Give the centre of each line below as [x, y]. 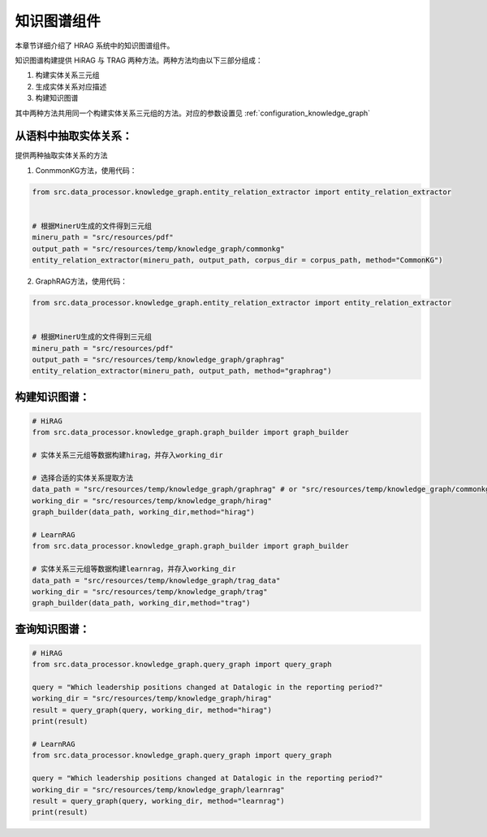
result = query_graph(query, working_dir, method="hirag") [152, 710]
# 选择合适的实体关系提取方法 [83, 478]
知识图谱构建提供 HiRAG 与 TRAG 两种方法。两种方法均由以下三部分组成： [139, 60]
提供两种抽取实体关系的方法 [61, 155]
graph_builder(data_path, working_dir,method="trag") [141, 603]
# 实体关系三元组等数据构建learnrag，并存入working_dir [134, 569]
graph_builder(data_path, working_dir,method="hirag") [143, 512]
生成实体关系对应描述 [71, 86]
